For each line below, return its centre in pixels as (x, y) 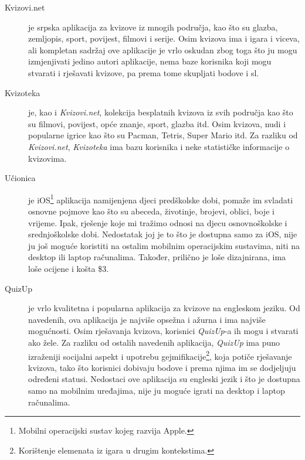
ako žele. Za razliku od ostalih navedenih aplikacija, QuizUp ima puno (154, 342)
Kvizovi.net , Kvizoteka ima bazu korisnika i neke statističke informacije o (159, 146)
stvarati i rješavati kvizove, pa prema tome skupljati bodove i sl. (144, 72)
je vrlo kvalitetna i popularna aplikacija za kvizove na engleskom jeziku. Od (164, 308)
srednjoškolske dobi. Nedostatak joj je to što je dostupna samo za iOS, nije (163, 234)
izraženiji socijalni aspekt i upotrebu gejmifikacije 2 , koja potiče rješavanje (160, 355)
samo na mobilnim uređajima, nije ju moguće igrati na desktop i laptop (157, 390)
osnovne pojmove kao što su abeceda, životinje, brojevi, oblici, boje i (151, 211)
